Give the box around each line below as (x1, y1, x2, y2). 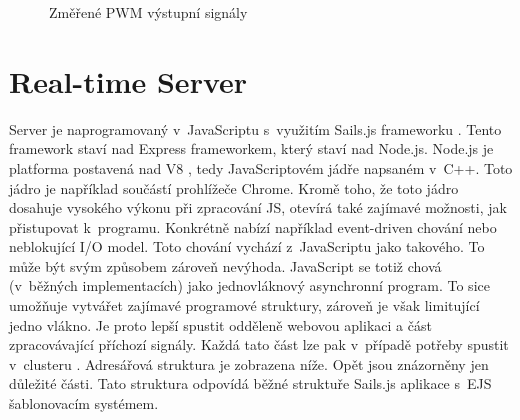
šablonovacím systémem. (9, 393, 159, 414)
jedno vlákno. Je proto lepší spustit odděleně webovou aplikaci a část (9, 314, 432, 335)
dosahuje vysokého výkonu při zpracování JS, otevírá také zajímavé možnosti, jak (9, 197, 507, 218)
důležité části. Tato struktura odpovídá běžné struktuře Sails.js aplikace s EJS (9, 373, 492, 394)
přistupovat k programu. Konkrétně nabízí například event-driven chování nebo (9, 216, 497, 237)
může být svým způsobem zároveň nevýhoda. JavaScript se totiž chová (9, 255, 442, 276)
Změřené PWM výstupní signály (49, 2, 248, 22)
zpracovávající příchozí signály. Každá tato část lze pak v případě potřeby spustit (9, 334, 509, 355)
